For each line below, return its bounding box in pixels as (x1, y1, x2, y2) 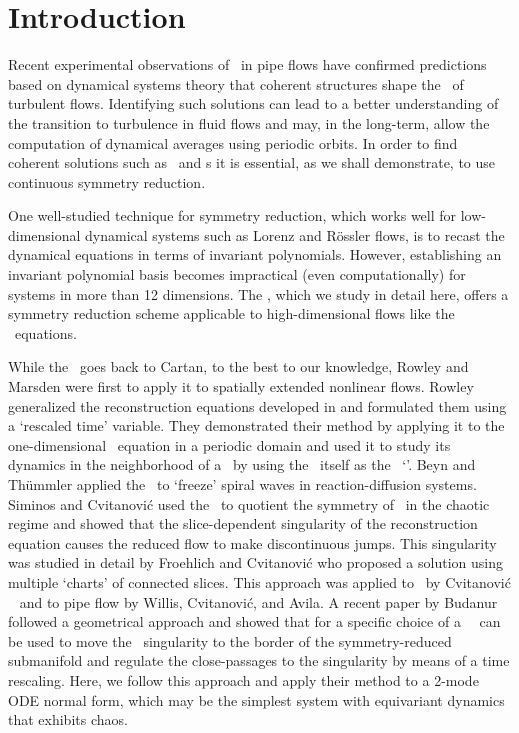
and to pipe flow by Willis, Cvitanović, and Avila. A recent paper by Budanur (19, 591, 498, 612)
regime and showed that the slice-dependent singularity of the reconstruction (8, 513, 478, 534)
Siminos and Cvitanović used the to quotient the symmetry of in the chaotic (8, 493, 490, 514)
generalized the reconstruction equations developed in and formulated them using (8, 395, 507, 416)
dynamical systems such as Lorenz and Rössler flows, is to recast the (85, 224, 505, 245)
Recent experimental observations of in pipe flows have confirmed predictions (8, 54, 487, 75)
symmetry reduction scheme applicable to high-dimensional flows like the (8, 303, 455, 324)
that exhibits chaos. (8, 709, 128, 730)
